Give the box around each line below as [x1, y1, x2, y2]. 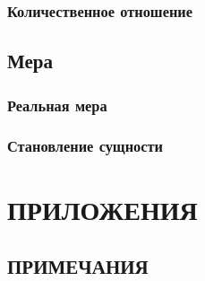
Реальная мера [7, 93, 107, 116]
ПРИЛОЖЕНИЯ [7, 190, 198, 227]
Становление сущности [7, 135, 164, 157]
